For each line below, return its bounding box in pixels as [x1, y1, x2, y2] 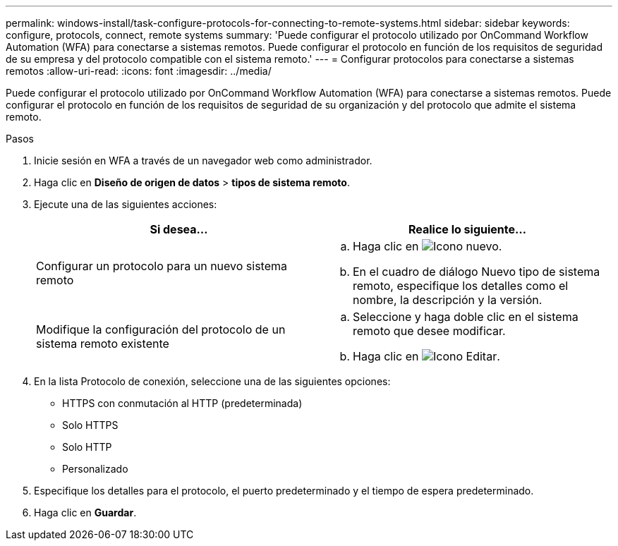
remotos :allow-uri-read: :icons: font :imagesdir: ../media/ [6, 65, 272, 77]
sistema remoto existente [36, 336, 169, 351]
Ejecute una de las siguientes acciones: [34, 198, 217, 210]
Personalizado [62, 463, 128, 475]
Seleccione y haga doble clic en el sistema [353, 310, 578, 324]
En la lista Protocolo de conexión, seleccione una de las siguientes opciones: [34, 375, 391, 387]
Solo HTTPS [62, 419, 119, 431]
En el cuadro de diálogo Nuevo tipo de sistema [353, 265, 600, 279]
